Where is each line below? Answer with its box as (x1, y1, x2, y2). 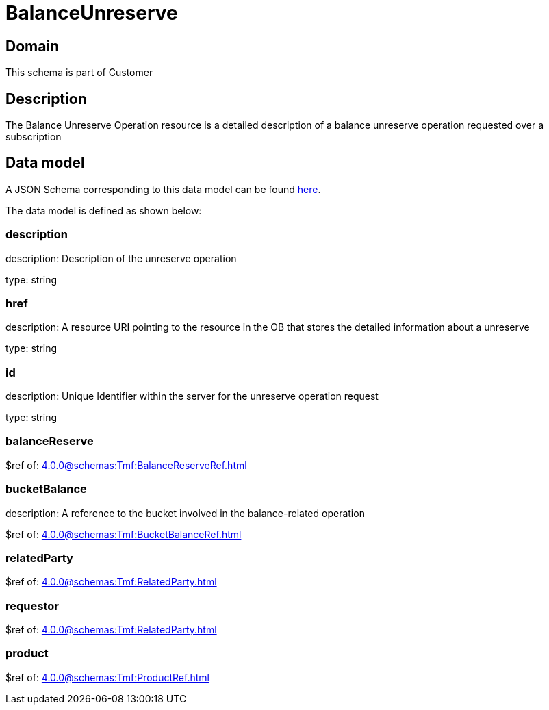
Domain (5, 37, 60, 55)
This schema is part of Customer (5, 66, 153, 79)
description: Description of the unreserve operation (5, 252, 237, 264)
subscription (5, 131, 62, 143)
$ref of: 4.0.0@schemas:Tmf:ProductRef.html (5, 671, 209, 683)
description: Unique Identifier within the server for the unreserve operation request (5, 390, 379, 403)
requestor (5, 598, 59, 613)
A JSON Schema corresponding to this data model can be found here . (5, 183, 321, 195)
